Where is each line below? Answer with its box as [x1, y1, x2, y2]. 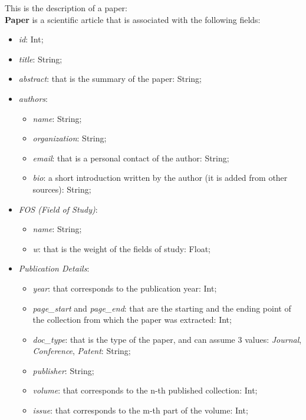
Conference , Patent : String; [32, 345, 131, 357]
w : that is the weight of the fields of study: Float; [32, 242, 210, 254]
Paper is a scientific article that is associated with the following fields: [5, 13, 261, 25]
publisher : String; [32, 364, 94, 376]
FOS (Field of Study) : [18, 203, 98, 215]
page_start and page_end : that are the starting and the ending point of [32, 302, 291, 314]
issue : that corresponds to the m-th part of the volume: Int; [32, 404, 248, 416]
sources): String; [32, 183, 91, 195]
